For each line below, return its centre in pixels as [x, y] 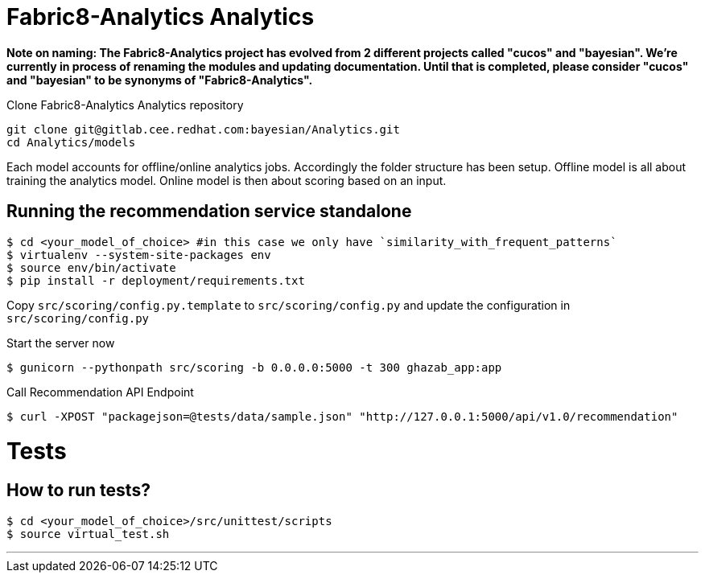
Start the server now [61, 343]
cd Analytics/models [71, 142]
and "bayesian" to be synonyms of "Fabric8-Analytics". [160, 80]
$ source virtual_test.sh [88, 534]
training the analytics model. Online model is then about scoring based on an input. [227, 180]
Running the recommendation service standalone [209, 211]
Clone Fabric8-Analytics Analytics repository [125, 105]
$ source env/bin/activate [91, 267]
